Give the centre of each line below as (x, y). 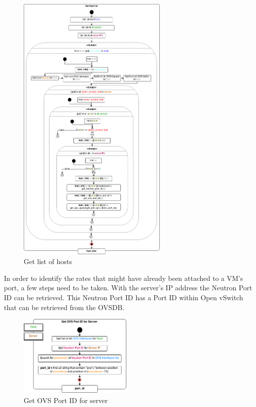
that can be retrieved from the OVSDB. (64, 307)
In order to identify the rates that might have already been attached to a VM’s (124, 278)
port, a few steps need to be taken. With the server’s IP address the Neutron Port (128, 288)
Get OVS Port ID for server (66, 400)
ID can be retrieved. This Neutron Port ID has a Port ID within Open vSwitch (124, 297)
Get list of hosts (48, 261)
